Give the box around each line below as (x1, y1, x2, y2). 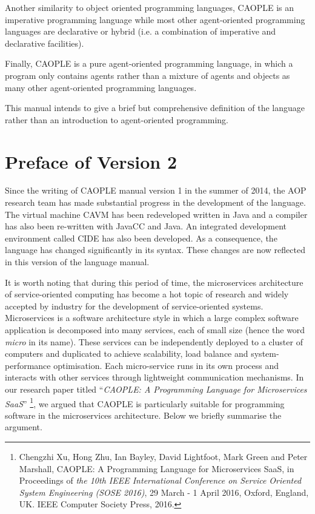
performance (5, 359, 51, 371)
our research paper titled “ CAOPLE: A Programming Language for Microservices (5, 382, 307, 395)
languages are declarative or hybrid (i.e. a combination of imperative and (5, 25, 276, 38)
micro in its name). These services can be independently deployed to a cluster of (5, 335, 303, 348)
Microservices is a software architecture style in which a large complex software (5, 311, 299, 324)
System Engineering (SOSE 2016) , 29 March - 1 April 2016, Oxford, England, (19, 485, 309, 498)
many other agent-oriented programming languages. (5, 81, 197, 93)
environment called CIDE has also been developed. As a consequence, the (5, 231, 277, 244)
